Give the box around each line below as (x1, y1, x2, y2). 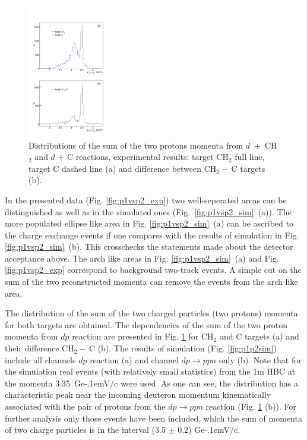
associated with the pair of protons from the (5, 400, 166, 413)
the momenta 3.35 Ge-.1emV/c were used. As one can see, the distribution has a (5, 376, 298, 389)
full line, (235, 150, 265, 163)
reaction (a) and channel (90, 353, 179, 366)
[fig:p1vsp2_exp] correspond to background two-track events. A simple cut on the (5, 263, 302, 276)
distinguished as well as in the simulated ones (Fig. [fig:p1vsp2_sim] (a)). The (5, 205, 292, 218)
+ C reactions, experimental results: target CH (58, 150, 229, 163)
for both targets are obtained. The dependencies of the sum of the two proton (5, 318, 287, 331)
